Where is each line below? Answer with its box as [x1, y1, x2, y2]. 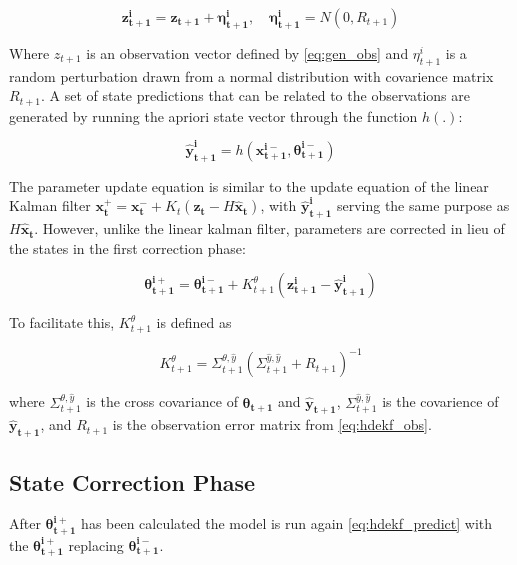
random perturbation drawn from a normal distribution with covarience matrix [9, 65, 494, 86]
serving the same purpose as [336, 195, 510, 216]
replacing [68, 534, 124, 555]
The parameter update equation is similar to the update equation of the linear [9, 175, 489, 196]
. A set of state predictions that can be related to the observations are [40, 85, 470, 106]
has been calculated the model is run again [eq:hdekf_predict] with [81, 513, 493, 534]
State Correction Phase [9, 466, 256, 497]
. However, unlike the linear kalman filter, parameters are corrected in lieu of [34, 218, 505, 239]
